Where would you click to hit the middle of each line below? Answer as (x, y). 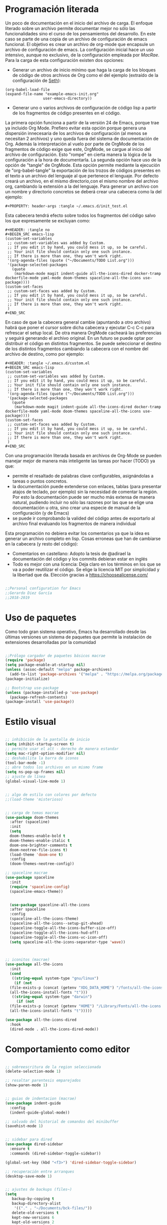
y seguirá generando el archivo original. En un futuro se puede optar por (79, 338)
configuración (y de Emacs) (41, 513)
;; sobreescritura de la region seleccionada (53, 1067)
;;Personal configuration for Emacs (43, 588)
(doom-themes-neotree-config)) (42, 864)
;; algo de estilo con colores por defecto (51, 795)
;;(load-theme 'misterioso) (34, 799)
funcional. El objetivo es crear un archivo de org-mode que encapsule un (80, 44)
